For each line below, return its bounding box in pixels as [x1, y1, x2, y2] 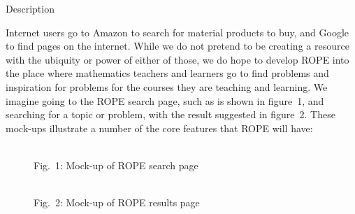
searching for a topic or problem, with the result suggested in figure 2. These [6, 107, 335, 122]
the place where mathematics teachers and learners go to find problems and [6, 66, 329, 80]
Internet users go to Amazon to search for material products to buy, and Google [6, 24, 349, 39]
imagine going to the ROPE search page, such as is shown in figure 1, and [6, 93, 324, 108]
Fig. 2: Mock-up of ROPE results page [34, 195, 200, 210]
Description [6, 1, 55, 15]
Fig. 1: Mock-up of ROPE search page [34, 157, 198, 172]
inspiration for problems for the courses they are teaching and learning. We [6, 79, 328, 94]
